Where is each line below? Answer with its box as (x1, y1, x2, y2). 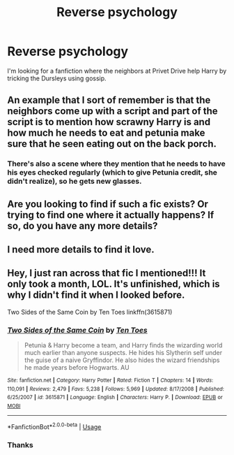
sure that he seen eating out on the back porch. (7, 138, 217, 150)
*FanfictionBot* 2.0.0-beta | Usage (7, 421, 102, 431)
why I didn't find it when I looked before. (7, 289, 185, 301)
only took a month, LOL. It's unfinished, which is (7, 278, 221, 290)
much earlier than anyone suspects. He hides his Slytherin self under (24, 349, 223, 357)
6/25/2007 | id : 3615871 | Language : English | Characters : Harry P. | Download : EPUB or (7, 394, 223, 401)
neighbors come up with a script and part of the (7, 106, 218, 117)
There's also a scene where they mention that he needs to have (7, 159, 226, 168)
